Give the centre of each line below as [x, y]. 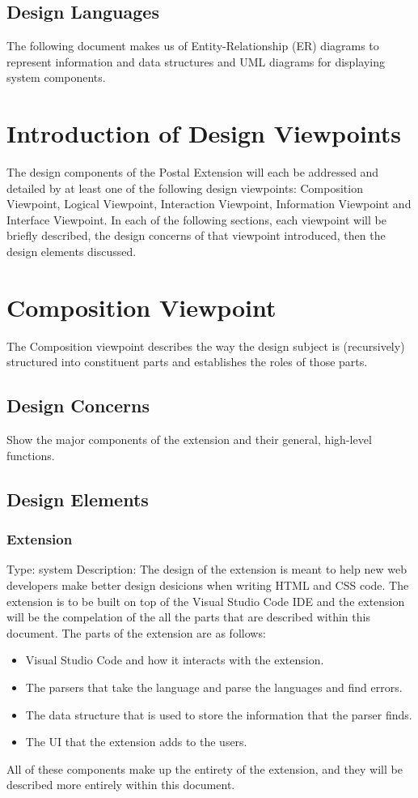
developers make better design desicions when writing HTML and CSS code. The [208, 585]
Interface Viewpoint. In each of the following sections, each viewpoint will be [196, 219]
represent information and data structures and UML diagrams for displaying [196, 61]
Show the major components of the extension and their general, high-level [189, 440]
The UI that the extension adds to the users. [136, 742]
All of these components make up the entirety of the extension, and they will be [205, 768]
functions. [31, 455]
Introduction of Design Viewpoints [204, 133]
